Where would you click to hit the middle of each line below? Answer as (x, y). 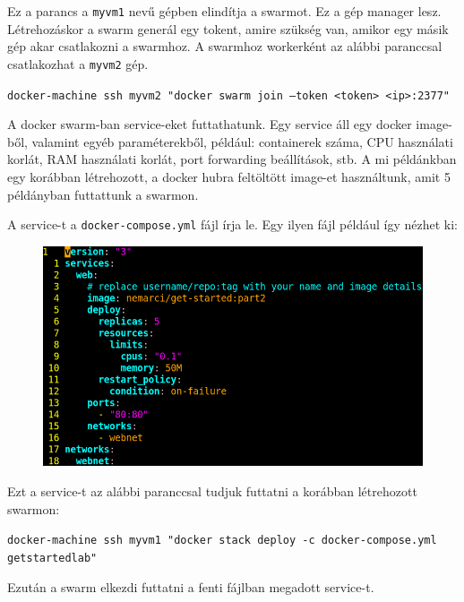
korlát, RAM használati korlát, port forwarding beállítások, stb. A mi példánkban (232, 159)
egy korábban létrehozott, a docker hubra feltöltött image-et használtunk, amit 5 (229, 176)
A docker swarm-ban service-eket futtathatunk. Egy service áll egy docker (210, 124)
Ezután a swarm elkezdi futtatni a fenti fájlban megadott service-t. (191, 586)
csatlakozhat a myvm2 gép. (78, 63)
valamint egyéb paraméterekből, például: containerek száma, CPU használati (242, 141)
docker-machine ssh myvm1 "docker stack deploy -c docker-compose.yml (222, 541)
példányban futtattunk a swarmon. (103, 194)
